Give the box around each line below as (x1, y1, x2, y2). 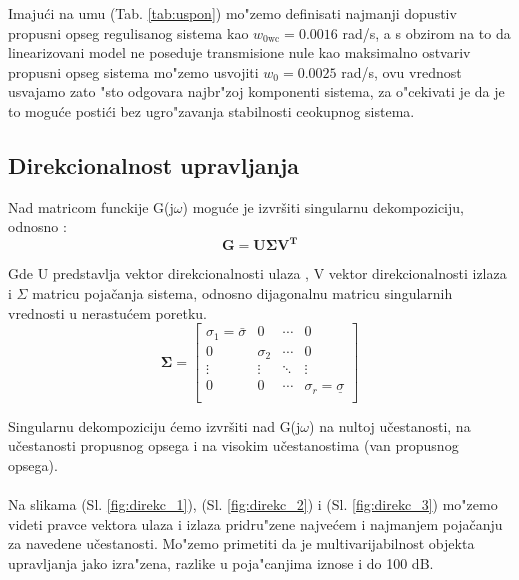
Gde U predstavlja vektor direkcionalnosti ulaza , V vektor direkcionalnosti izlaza (8, 263, 507, 284)
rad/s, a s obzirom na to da (342, 22, 511, 43)
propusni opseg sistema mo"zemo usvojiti (8, 61, 259, 82)
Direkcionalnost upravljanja (8, 149, 300, 180)
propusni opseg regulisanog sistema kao (8, 22, 249, 43)
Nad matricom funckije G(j (8, 196, 174, 217)
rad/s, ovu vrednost (341, 61, 462, 82)
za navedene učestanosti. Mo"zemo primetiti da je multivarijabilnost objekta (8, 533, 475, 554)
